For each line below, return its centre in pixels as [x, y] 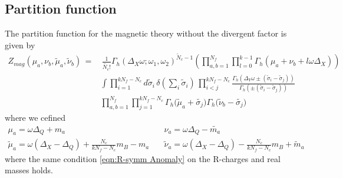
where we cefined [35, 117]
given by [20, 44]
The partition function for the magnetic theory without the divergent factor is [146, 33]
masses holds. [29, 170]
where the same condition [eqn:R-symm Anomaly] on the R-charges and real [143, 158]
